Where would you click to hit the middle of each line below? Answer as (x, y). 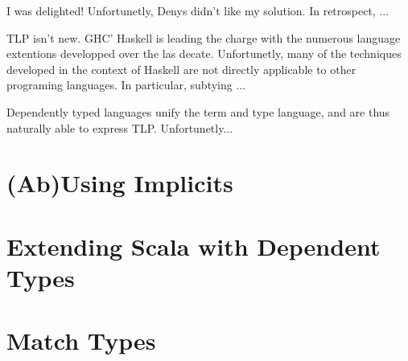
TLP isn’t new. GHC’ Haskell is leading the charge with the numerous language (204, 37)
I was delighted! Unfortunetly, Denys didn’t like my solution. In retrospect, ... (198, 10)
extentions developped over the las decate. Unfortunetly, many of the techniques (204, 53)
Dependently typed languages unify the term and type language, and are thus (198, 111)
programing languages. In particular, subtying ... (126, 85)
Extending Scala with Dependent (194, 246)
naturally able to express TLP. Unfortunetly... (120, 127)
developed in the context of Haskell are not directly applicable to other (181, 69)
